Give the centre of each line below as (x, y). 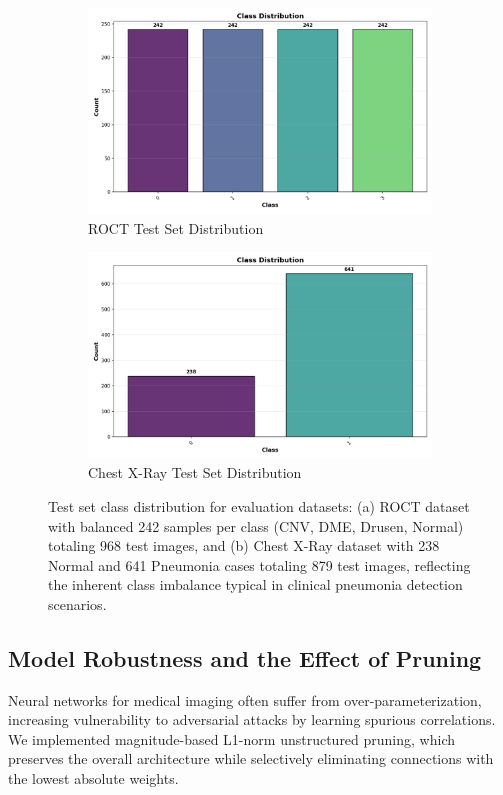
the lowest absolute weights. (93, 778)
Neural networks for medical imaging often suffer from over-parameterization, (245, 699)
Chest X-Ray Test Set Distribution (195, 472)
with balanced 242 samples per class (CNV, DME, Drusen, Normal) (256, 525)
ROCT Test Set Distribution (176, 227)
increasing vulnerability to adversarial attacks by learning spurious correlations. (252, 719)
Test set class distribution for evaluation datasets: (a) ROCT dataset (259, 505)
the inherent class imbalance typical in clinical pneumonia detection (255, 584)
